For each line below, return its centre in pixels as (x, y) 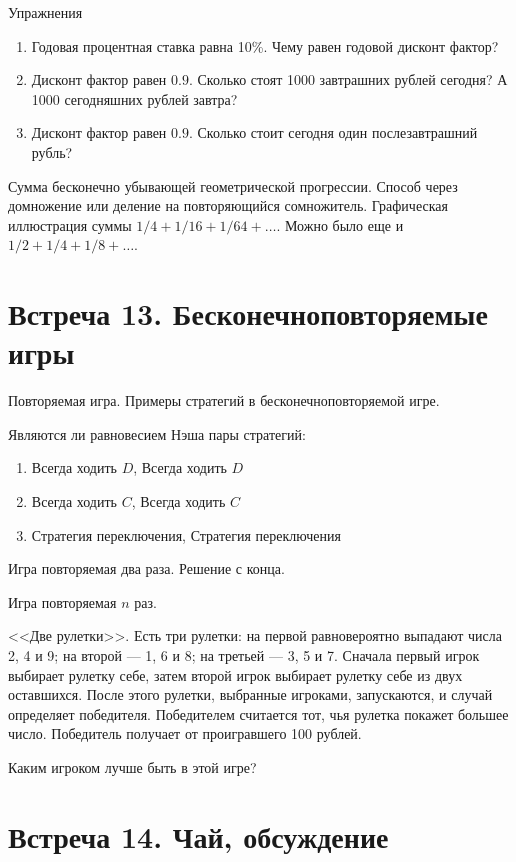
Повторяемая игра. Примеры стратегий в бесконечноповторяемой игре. (224, 400)
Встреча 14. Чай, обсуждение (198, 835)
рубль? (52, 151)
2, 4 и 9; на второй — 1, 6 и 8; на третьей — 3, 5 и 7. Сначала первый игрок (244, 655)
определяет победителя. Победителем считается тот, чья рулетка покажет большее (258, 713)
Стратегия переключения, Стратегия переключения (186, 534)
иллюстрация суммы (70, 224)
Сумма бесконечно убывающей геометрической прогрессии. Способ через (233, 185)
